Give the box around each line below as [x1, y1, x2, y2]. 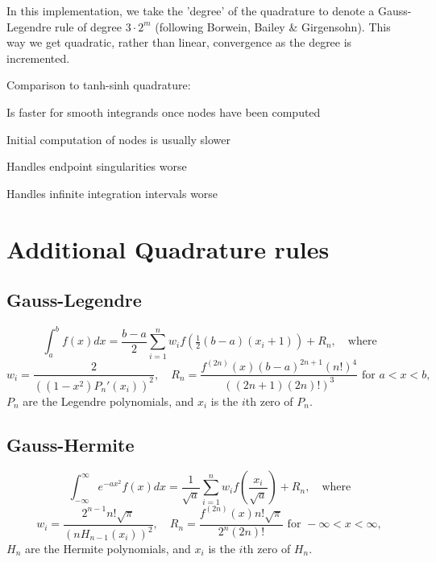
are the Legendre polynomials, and [23, 392, 194, 409]
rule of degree [55, 18, 122, 35]
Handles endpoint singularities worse [6, 158, 187, 175]
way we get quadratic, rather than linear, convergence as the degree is [6, 34, 352, 51]
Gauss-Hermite [6, 432, 135, 457]
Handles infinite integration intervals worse [6, 184, 218, 201]
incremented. [6, 49, 70, 66]
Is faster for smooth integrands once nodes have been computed [6, 103, 321, 120]
